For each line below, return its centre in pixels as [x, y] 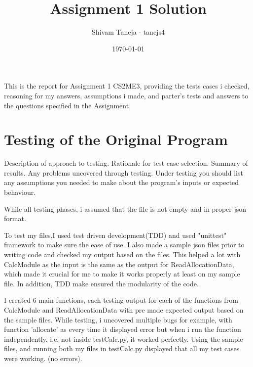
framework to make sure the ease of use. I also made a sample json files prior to [124, 245]
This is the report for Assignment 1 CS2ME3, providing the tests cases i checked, [127, 86]
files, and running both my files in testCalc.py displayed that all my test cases [122, 348]
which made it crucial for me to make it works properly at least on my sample [122, 274]
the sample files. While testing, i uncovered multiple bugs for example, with [118, 319]
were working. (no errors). [43, 358]
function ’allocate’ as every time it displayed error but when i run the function [123, 329]
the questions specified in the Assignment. [68, 105]
